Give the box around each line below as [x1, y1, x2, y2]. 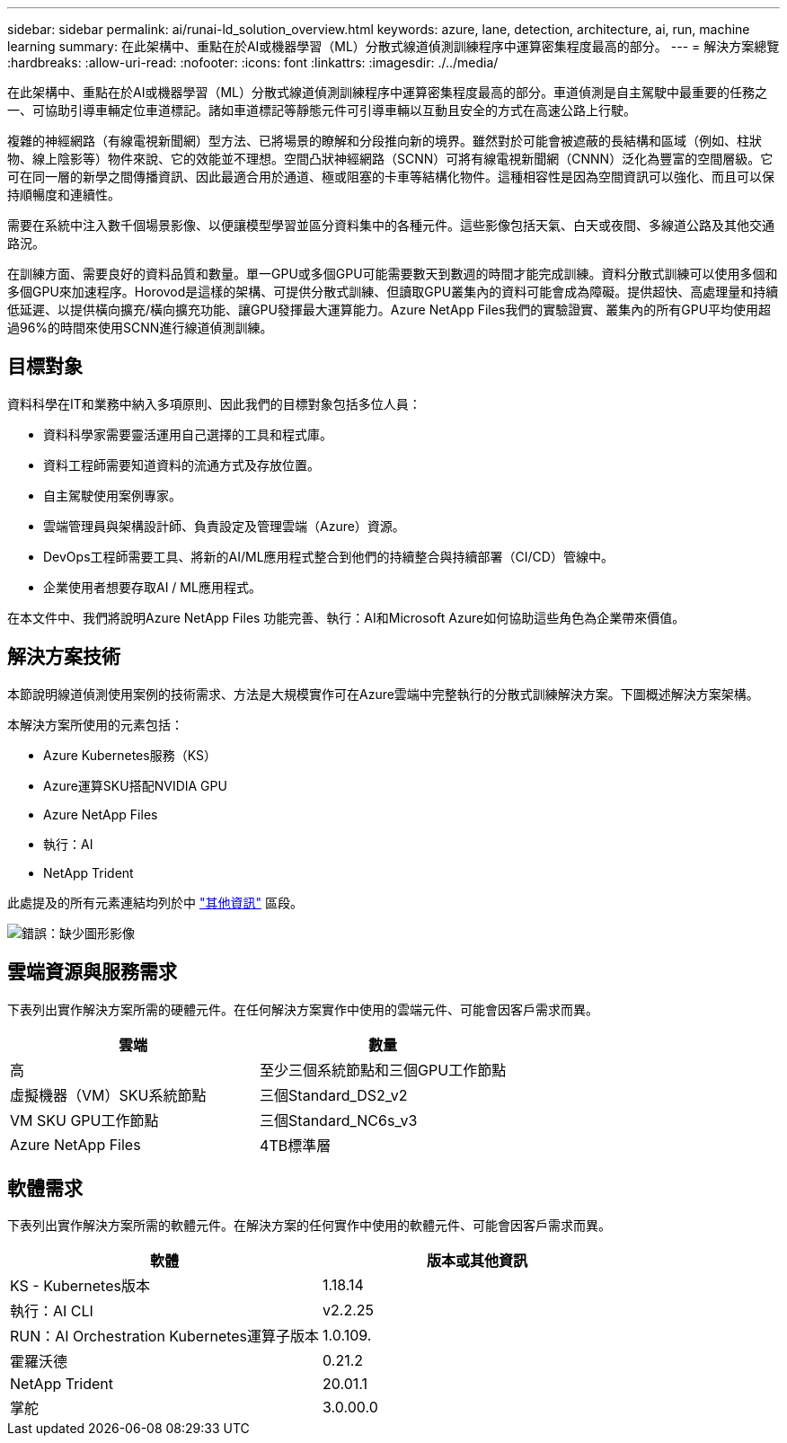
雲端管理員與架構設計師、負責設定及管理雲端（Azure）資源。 [43, 518, 405, 534]
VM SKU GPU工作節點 [10, 1111, 159, 1129]
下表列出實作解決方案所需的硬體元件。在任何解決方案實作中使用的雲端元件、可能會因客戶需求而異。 [7, 1001, 598, 1017]
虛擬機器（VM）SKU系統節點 [10, 1085, 207, 1104]
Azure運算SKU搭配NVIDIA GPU [43, 777, 227, 793]
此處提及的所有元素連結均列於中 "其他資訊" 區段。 [7, 894, 303, 910]
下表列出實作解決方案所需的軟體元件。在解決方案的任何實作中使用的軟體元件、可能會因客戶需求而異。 [7, 1217, 611, 1234]
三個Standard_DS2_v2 [260, 1085, 408, 1104]
